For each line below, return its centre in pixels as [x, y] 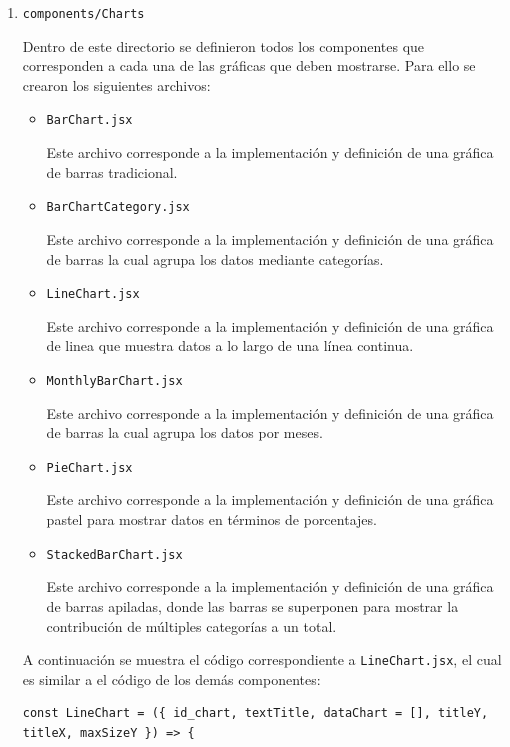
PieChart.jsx [89, 467]
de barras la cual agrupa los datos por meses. [184, 432]
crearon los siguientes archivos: [116, 84]
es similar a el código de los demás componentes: [171, 678]
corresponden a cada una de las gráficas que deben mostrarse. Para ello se [249, 65]
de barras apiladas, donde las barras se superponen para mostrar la [252, 605]
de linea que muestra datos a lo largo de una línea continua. [230, 345]
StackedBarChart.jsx [114, 554]
